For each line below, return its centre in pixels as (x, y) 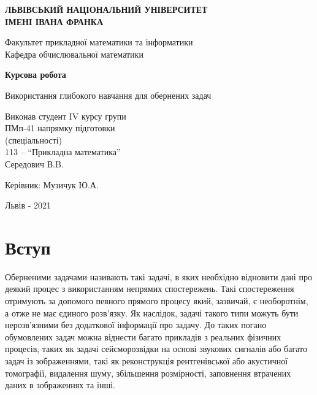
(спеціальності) (33, 140)
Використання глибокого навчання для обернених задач (108, 95)
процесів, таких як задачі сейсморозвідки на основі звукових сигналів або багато (156, 349)
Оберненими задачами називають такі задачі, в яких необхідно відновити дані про (158, 276)
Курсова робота (36, 75)
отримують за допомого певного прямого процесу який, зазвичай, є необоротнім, (157, 301)
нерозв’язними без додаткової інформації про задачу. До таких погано (136, 325)
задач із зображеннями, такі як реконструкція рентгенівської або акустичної (147, 361)
